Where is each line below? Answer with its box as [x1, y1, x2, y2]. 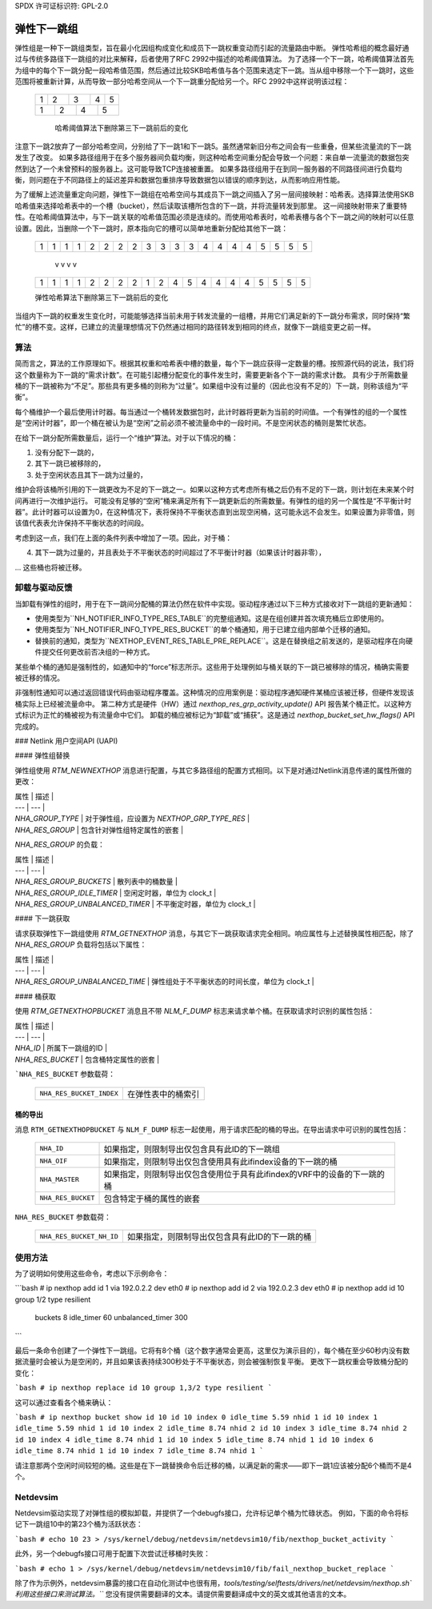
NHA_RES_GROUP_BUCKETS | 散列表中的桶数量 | [14, 877, 178, 887]
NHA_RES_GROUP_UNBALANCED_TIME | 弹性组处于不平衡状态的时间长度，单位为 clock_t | [14, 977, 315, 987]
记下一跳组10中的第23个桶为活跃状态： [14, 1519, 143, 1529]
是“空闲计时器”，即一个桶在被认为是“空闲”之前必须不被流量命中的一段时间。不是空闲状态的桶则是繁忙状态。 [14, 418, 371, 428]
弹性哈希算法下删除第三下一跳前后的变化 [34, 293, 168, 302]
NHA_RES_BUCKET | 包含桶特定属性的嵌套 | [14, 1055, 160, 1064]
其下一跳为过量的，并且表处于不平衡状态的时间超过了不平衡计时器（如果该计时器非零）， [34, 548, 326, 558]
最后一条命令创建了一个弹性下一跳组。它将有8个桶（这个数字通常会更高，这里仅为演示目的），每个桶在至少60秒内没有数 [14, 1346, 410, 1355]
